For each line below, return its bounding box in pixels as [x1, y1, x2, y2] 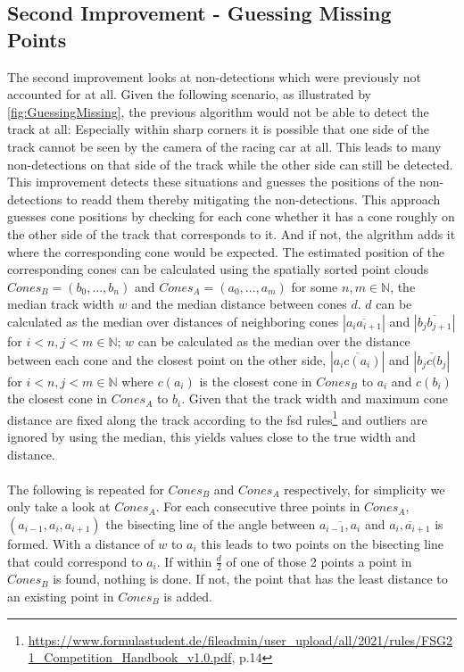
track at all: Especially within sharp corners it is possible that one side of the [7, 120, 430, 138]
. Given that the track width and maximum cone [181, 389, 449, 408]
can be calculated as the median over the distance [137, 331, 410, 350]
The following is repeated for [7, 479, 164, 498]
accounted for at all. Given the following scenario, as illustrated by [7, 85, 372, 104]
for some [291, 277, 338, 295]
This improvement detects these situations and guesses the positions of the [7, 172, 416, 191]
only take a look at [7, 497, 111, 516]
